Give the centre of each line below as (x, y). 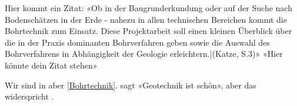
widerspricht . (29, 96)
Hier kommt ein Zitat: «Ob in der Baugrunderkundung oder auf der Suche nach (148, 8)
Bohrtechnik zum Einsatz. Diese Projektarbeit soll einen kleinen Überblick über (148, 31)
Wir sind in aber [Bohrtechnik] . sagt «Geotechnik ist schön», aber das (131, 85)
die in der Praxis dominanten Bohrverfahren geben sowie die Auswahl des (137, 42)
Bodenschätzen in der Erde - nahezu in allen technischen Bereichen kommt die (146, 19)
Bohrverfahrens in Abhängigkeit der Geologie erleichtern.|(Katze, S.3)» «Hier (144, 54)
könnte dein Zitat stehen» (51, 65)
